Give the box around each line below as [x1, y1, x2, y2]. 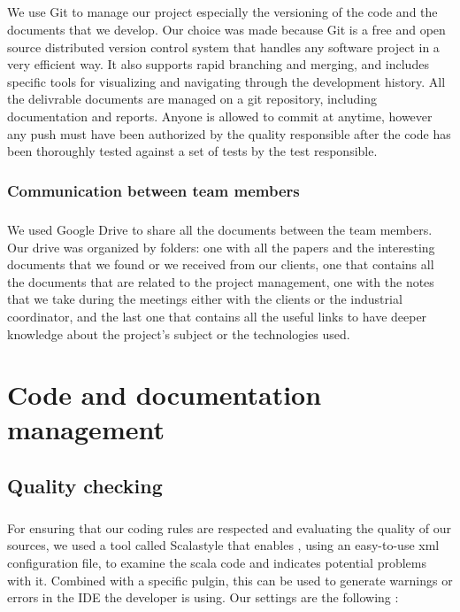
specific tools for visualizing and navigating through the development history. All [7, 72, 446, 90]
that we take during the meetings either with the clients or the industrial [7, 290, 402, 308]
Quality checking [7, 472, 163, 500]
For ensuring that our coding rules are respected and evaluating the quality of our [7, 518, 452, 537]
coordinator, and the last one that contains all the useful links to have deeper [7, 306, 427, 325]
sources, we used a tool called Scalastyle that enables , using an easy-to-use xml [7, 536, 440, 554]
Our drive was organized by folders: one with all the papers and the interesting [7, 237, 435, 256]
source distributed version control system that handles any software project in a [7, 37, 440, 56]
